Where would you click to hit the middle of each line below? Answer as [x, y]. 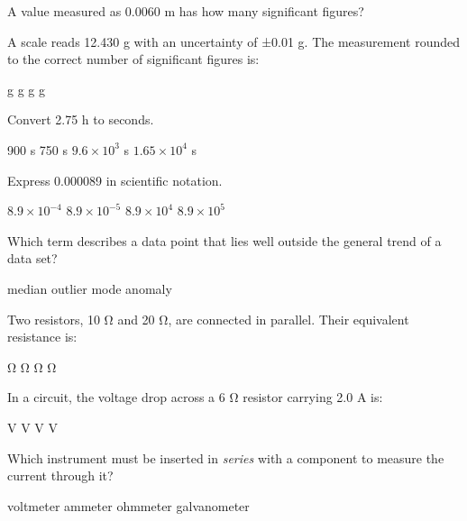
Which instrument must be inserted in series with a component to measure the [226, 457]
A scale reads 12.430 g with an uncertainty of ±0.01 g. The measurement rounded [234, 41]
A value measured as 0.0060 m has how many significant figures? [186, 11]
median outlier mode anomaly [90, 288]
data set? [32, 258]
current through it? [60, 475]
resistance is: [42, 337]
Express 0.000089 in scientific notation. [115, 180]
